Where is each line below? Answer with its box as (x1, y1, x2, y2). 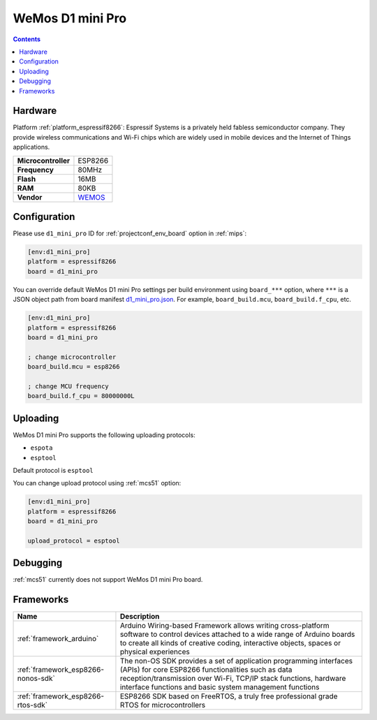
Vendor (17, 192, 43, 202)
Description (119, 612, 160, 622)
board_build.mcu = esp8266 (27, 363, 120, 371)
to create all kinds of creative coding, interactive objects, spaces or (119, 638, 341, 648)
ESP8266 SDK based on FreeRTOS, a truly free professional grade (119, 691, 338, 701)
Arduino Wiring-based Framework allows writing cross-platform (119, 621, 330, 631)
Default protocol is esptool (13, 466, 94, 475)
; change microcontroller (27, 353, 117, 361)
